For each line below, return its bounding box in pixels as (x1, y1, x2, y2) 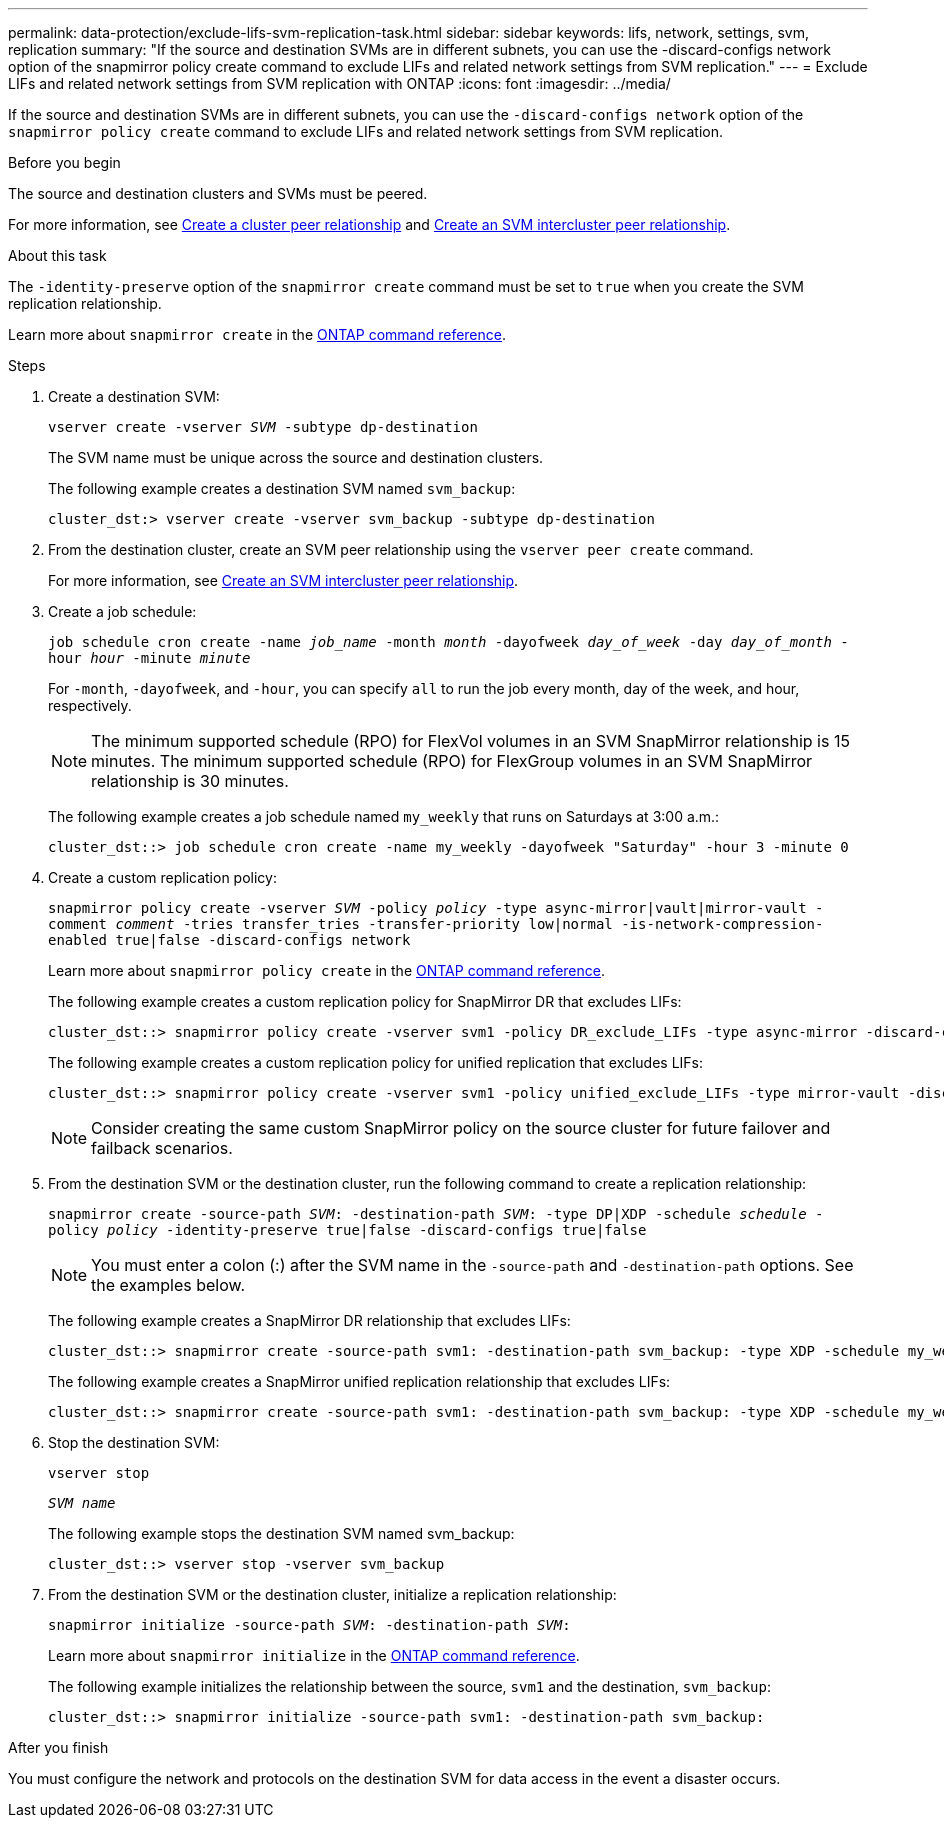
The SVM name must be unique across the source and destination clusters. (48, 449, 544, 466)
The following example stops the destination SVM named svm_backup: (48, 1525, 515, 1542)
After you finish (8, 1739, 109, 1756)
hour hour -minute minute (48, 650, 251, 666)
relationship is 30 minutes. (91, 771, 289, 791)
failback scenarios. (91, 1138, 233, 1158)
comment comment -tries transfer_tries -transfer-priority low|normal (48, 916, 613, 932)
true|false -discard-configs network (115, 932, 411, 948)
